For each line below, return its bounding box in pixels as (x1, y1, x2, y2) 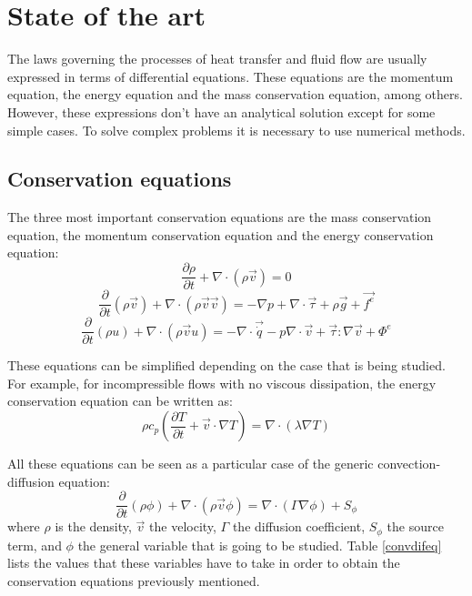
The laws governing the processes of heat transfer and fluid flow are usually (7, 49, 427, 68)
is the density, (55, 517, 132, 536)
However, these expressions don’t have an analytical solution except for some (7, 102, 436, 121)
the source (387, 517, 444, 536)
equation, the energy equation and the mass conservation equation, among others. (7, 85, 463, 104)
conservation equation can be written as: (7, 391, 233, 410)
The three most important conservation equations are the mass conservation (7, 207, 432, 227)
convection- (377, 454, 441, 473)
